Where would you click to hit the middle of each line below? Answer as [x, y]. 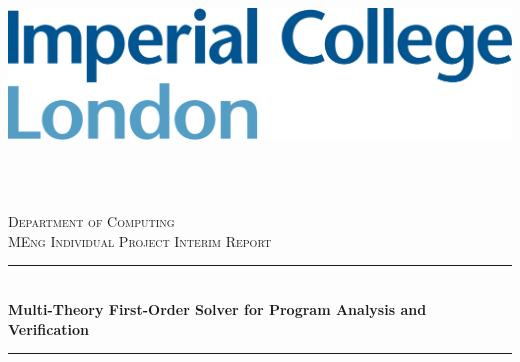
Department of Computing [91, 221]
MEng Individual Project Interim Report [140, 240]
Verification [48, 328]
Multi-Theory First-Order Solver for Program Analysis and [217, 308]
